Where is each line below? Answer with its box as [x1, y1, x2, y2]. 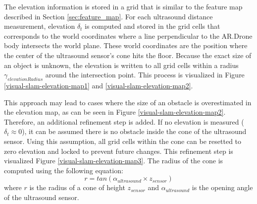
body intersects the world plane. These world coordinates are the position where [4, 40, 248, 51]
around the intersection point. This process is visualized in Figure [45, 69, 245, 80]
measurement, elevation [4, 21, 75, 31]
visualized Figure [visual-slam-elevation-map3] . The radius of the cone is [4, 155, 223, 166]
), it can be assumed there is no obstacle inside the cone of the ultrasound [22, 126, 247, 136]
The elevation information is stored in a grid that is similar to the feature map [4, 1, 243, 11]
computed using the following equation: [4, 165, 123, 175]
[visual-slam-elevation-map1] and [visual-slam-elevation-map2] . [4, 80, 193, 90]
